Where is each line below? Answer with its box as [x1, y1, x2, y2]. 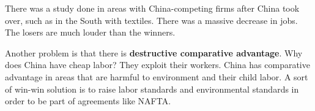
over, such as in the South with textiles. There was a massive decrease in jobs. [5, 13, 298, 26]
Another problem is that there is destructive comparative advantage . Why [5, 46, 303, 59]
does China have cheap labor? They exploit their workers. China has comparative [5, 58, 310, 71]
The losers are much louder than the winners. [5, 26, 176, 39]
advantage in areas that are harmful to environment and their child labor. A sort [5, 70, 308, 83]
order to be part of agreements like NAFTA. [5, 94, 171, 107]
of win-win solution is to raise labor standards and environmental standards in [5, 82, 299, 95]
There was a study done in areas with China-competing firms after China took [5, 2, 300, 14]
